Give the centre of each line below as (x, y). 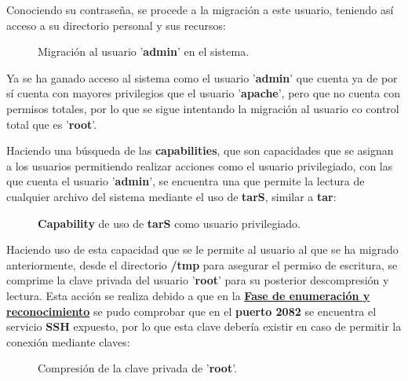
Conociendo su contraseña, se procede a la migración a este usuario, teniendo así (200, 9)
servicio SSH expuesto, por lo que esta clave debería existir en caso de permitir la (204, 326)
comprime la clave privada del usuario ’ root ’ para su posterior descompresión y (198, 280)
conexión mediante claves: (68, 341)
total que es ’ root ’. (52, 124)
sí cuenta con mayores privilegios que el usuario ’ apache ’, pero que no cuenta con (203, 93)
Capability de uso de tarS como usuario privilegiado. (169, 223)
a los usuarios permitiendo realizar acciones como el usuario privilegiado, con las (200, 165)
